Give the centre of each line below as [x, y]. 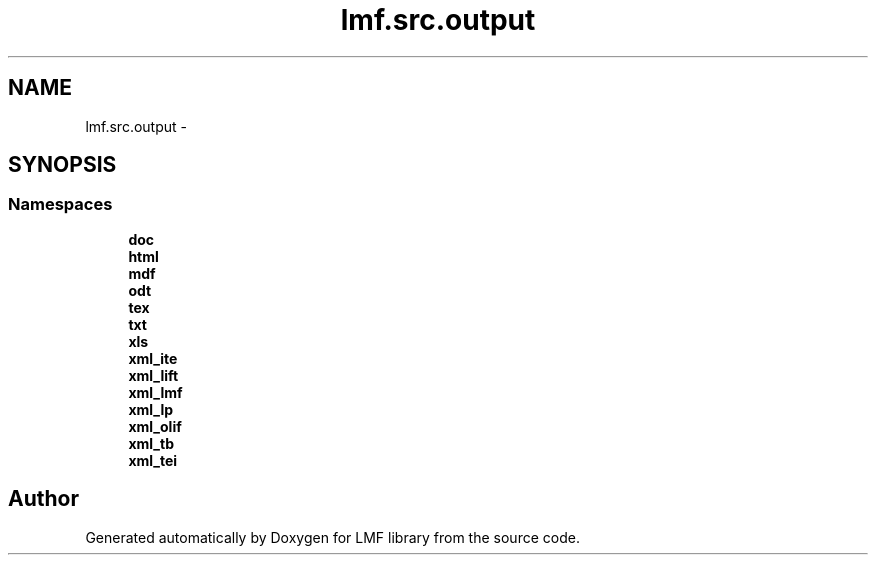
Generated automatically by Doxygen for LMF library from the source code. [332, 537]
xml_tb [151, 443]
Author [43, 499]
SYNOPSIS [62, 165]
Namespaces [60, 204]
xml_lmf [155, 392]
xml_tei [153, 460]
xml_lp [151, 409]
